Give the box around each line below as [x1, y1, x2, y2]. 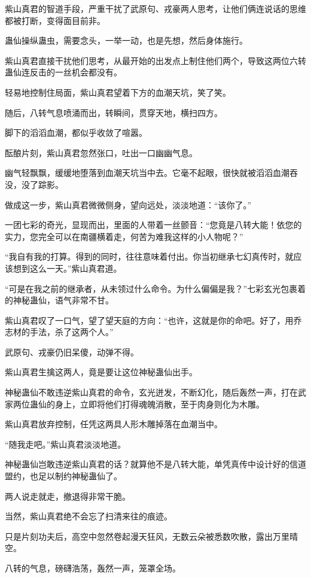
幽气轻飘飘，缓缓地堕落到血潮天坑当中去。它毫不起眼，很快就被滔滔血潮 [5, 166, 289, 179]
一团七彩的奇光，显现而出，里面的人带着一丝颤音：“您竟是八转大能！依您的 [5, 218, 302, 231]
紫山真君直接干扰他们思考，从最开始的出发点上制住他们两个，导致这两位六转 [5, 54, 306, 66]
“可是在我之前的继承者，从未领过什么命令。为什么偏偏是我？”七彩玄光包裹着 [5, 282, 306, 294]
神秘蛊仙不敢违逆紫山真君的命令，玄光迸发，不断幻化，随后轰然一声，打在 [5, 386, 298, 398]
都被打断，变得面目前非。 [5, 14, 105, 26]
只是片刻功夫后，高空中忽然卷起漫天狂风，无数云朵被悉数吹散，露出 [5, 530, 273, 542]
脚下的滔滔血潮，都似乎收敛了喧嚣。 [5, 126, 147, 139]
